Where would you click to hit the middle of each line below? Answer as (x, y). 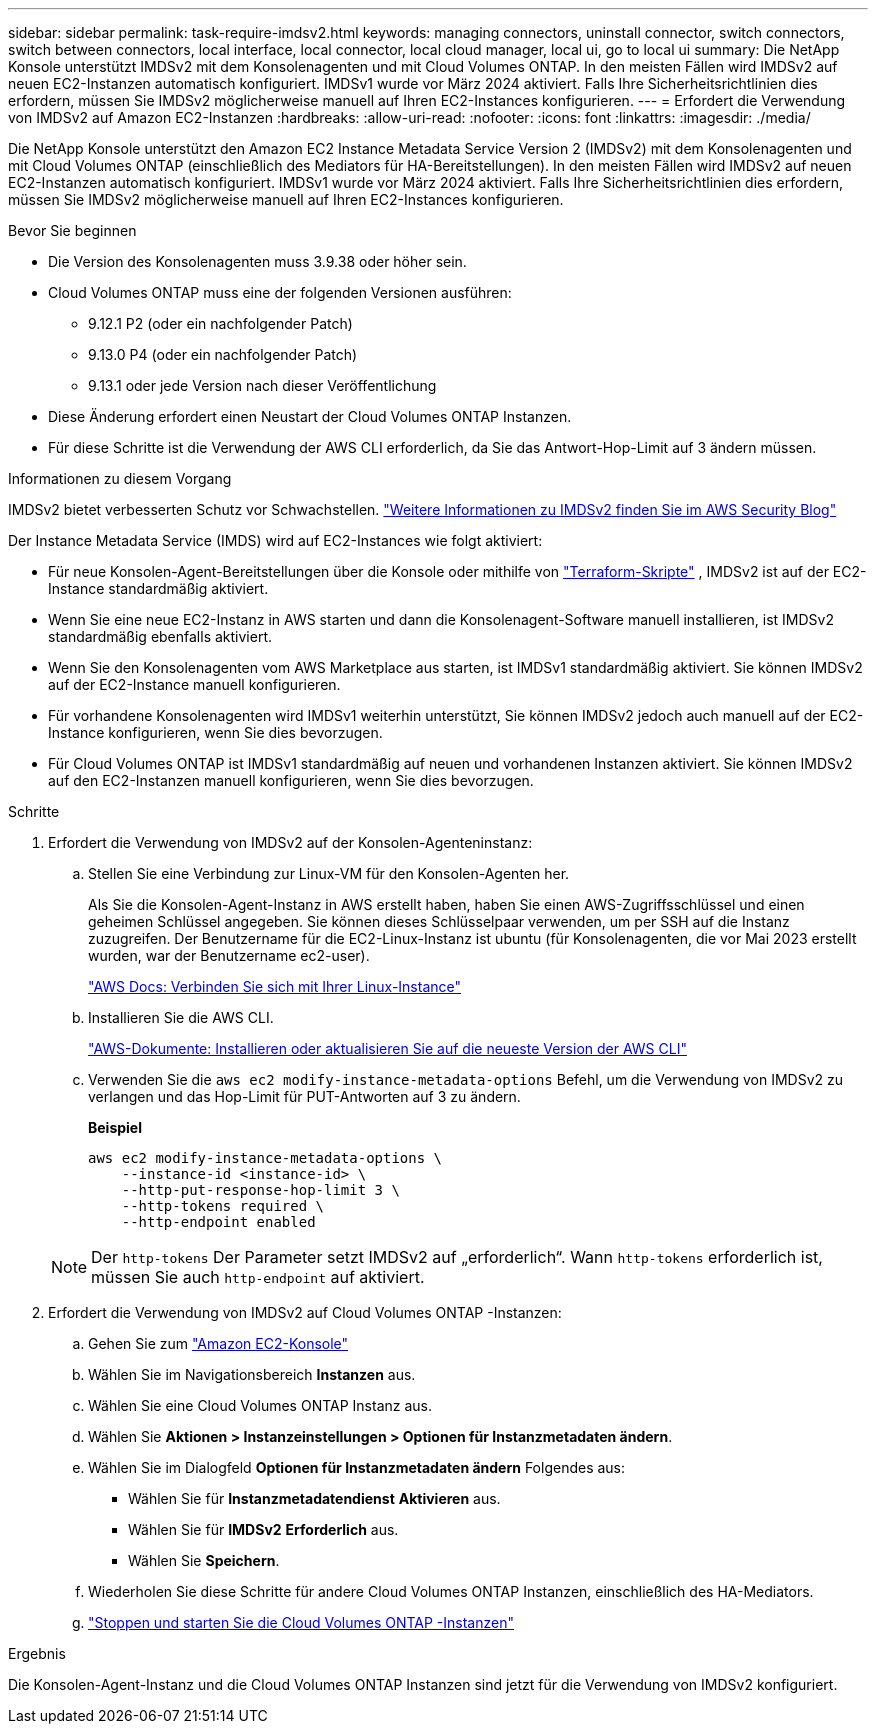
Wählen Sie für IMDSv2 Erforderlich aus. (263, 1529)
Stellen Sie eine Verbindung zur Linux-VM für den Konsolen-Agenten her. (329, 873)
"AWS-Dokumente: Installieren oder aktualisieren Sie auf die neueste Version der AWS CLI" (387, 1048)
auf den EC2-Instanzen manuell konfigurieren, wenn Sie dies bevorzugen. (291, 780)
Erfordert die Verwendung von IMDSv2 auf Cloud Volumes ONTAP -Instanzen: (305, 1312)
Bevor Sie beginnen (72, 230)
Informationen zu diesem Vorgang (120, 478)
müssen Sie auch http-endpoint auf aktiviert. (258, 1277)
